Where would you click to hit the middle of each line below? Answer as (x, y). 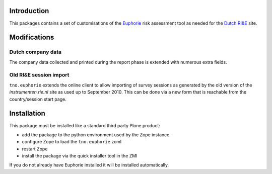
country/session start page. (38, 99)
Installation (27, 113)
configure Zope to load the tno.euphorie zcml (72, 142)
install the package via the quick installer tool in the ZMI (80, 156)
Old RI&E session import (39, 75)
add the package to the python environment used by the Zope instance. (96, 135)
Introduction (29, 11)
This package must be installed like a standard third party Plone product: (85, 125)
